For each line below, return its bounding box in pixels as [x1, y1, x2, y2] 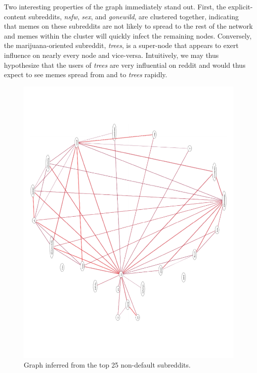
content [4, 11, 27, 21]
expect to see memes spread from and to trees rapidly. [4, 69, 168, 80]
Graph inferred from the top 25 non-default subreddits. [24, 360, 191, 370]
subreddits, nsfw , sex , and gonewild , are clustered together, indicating [28, 11, 239, 21]
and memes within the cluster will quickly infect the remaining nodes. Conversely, [4, 30, 252, 41]
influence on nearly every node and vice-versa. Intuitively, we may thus [4, 49, 219, 60]
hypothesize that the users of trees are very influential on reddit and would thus [4, 59, 246, 70]
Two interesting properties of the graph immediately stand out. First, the [4, 1, 226, 11]
